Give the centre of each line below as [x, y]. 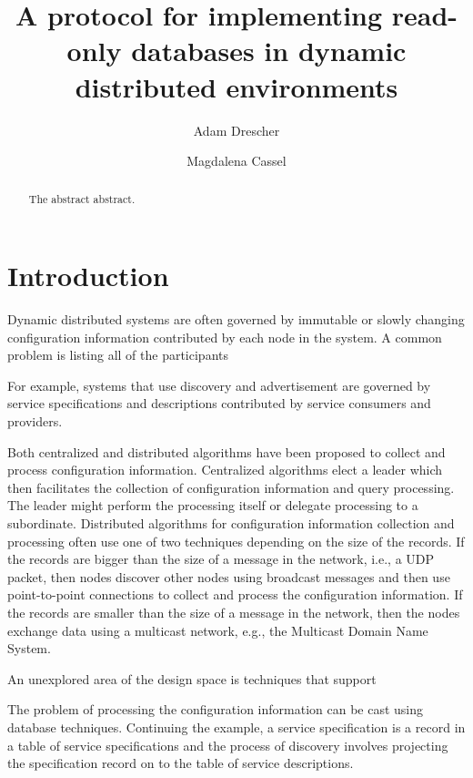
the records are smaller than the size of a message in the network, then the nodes [234, 612]
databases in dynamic [269, 51]
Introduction [88, 276]
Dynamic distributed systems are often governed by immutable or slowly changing [236, 319]
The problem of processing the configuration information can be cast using [216, 709]
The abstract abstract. [82, 199]
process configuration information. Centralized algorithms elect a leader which [225, 470]
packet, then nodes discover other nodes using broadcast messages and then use [229, 576]
